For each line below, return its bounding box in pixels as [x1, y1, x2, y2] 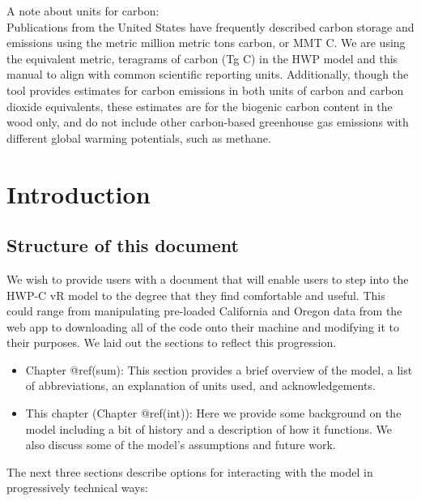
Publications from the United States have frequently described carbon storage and [6, 18, 415, 35]
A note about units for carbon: [6, 2, 159, 19]
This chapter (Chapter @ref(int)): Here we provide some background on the [25, 405, 402, 422]
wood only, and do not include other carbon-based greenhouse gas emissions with [6, 113, 409, 131]
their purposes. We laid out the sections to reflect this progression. [6, 334, 337, 351]
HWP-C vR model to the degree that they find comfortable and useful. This [6, 286, 385, 303]
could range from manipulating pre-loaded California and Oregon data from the [6, 302, 402, 319]
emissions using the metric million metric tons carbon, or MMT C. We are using [6, 34, 406, 51]
